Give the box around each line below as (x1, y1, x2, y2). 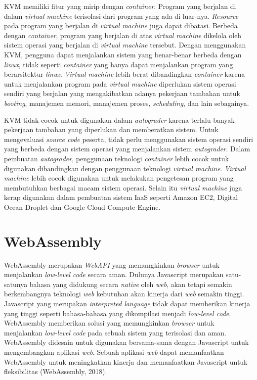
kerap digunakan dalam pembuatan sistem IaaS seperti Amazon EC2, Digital (4, 192, 238, 202)
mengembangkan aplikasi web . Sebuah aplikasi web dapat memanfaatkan (4, 346, 224, 357)
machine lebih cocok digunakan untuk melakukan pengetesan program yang (4, 173, 234, 183)
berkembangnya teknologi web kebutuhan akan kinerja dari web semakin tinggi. (4, 288, 244, 299)
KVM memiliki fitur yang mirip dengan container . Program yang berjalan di (4, 1, 236, 11)
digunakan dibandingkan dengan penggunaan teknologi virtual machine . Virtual (4, 163, 246, 173)
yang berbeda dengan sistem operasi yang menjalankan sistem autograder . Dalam (4, 143, 250, 154)
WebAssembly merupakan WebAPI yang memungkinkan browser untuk (4, 259, 220, 270)
